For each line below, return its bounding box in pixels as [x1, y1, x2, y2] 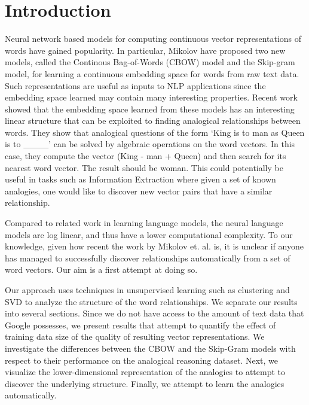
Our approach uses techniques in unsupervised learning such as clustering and [5, 284, 290, 296]
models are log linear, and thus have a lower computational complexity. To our [5, 228, 293, 240]
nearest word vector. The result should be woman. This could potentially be [5, 161, 283, 173]
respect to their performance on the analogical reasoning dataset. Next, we [5, 354, 278, 366]
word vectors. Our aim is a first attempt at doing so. [5, 263, 198, 276]
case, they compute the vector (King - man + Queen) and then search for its [5, 150, 286, 162]
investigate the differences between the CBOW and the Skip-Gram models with [5, 342, 296, 354]
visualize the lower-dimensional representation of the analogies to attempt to [5, 366, 286, 378]
